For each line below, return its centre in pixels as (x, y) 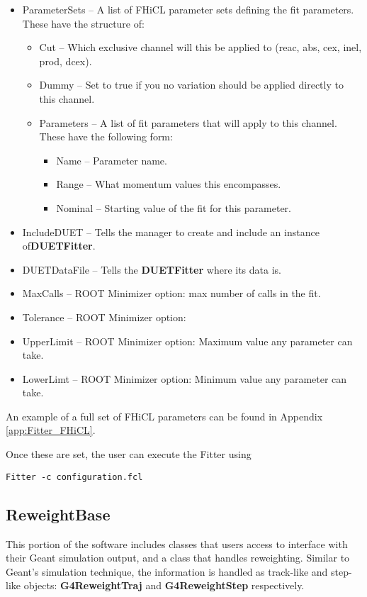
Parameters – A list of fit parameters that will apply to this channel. (188, 122)
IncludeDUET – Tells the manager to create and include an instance (171, 231)
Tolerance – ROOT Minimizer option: (104, 317)
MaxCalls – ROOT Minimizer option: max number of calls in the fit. (171, 293)
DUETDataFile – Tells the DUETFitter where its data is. (152, 269)
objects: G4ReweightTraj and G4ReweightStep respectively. (164, 585)
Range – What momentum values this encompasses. (169, 184)
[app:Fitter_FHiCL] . (51, 430)
